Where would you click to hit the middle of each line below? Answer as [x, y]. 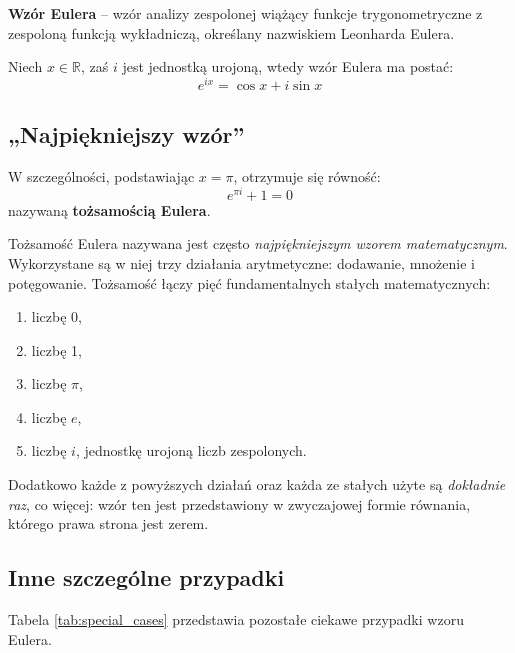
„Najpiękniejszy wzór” [126, 134]
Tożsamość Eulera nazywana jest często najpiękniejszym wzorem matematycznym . [258, 243]
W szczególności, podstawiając [101, 176]
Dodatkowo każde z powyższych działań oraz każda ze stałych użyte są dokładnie [257, 484]
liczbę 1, [56, 349]
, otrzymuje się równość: [307, 176]
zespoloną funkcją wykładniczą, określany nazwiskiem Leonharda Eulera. [231, 32]
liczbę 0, [56, 316]
